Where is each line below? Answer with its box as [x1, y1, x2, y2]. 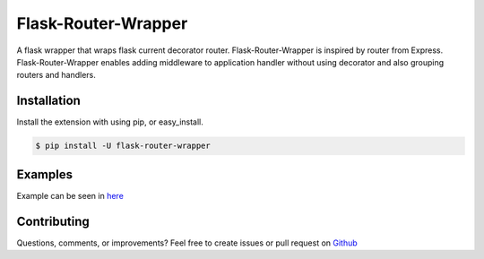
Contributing [16, 213, 90, 229]
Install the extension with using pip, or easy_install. [16, 117, 203, 127]
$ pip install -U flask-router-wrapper [35, 141, 211, 151]
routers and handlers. [16, 70, 96, 81]
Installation [16, 93, 81, 108]
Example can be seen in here [16, 190, 125, 201]
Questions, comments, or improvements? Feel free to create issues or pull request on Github [16, 237, 358, 248]
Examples [16, 167, 73, 182]
